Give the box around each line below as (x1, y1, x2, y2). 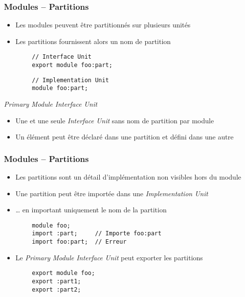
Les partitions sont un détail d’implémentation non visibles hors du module (15, 172, 242, 182)
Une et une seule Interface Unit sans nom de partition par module (15, 115, 214, 125)
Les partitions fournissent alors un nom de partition (15, 36, 171, 46)
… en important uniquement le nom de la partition (15, 205, 167, 215)
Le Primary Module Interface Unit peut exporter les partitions (15, 252, 203, 262)
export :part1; (32, 278, 81, 285)
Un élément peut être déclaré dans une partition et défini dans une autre (15, 132, 234, 142)
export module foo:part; (32, 62, 112, 69)
